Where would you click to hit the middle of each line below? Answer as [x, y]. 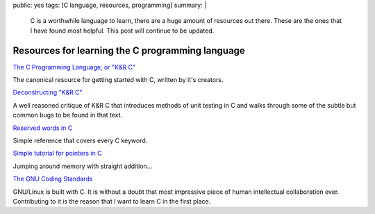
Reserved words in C [43, 128]
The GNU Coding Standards [53, 179]
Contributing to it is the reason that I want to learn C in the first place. [112, 201]
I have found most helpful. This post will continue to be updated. [122, 31]
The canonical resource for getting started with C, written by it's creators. [118, 80]
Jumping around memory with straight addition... [83, 166]
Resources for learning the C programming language [129, 50]
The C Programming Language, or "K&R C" [74, 67]
